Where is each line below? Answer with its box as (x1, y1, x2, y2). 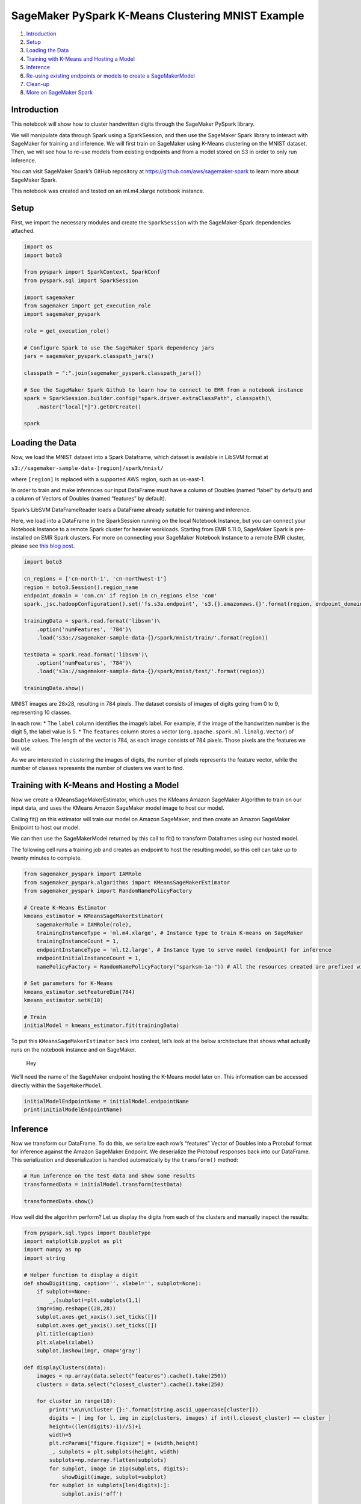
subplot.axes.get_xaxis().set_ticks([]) (36, 1313, 158, 1321)
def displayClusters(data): (23, 1364, 106, 1371)
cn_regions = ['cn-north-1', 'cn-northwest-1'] (23, 575, 167, 582)
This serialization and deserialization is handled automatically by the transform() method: (11, 1156, 239, 1163)
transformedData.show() (23, 1198, 94, 1204)
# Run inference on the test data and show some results (23, 1173, 196, 1179)
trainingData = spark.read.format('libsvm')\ (23, 617, 161, 624)
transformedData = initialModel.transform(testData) (23, 1181, 183, 1188)
